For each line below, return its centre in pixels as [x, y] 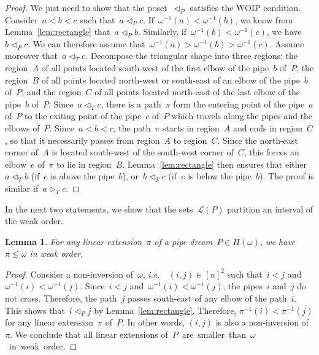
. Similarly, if [162, 32]
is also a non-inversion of [262, 322]
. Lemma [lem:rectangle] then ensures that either [214, 164]
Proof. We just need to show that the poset [86, 7]
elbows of [22, 127]
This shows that [35, 310]
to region [190, 140]
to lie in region [84, 164]
